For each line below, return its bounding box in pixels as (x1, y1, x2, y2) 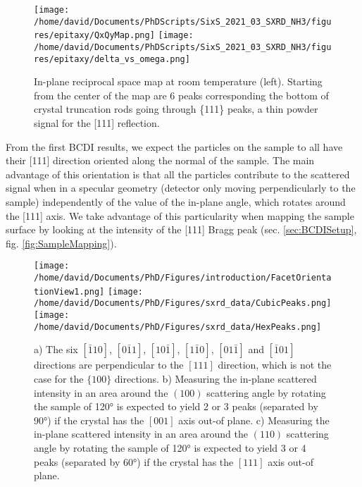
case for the (34, 371, 84, 386)
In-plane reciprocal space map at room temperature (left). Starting (34, 74, 323, 89)
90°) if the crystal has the (34, 412, 144, 427)
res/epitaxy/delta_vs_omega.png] (34, 54, 190, 64)
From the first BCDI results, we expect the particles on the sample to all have (6, 139, 343, 154)
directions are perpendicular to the (34, 357, 184, 372)
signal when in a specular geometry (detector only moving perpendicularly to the (6, 180, 356, 195)
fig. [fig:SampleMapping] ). (6, 235, 117, 250)
